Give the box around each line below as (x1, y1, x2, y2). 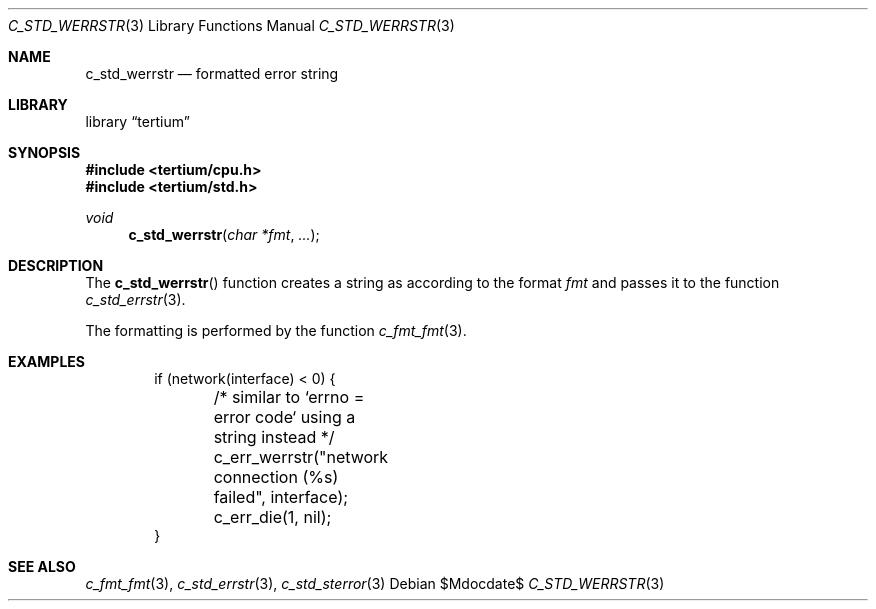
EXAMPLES (8, 353, 85, 370)
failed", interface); (213, 487, 349, 507)
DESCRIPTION (8, 257, 104, 274)
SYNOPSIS (8, 144, 81, 161)
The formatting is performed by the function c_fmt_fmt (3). (85, 322, 467, 339)
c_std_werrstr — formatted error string (85, 65, 339, 82)
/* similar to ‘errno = (213, 387, 365, 407)
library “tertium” (85, 113, 190, 130)
